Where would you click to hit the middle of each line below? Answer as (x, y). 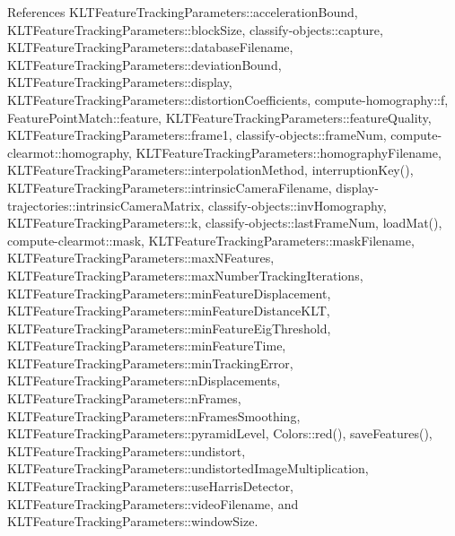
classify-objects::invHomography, (297, 205)
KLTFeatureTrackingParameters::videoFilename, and (153, 503)
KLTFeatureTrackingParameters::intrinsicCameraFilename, (170, 187)
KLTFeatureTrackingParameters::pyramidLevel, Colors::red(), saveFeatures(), (220, 433)
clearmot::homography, (70, 152)
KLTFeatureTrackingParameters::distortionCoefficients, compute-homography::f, (228, 99)
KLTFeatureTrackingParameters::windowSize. (133, 521)
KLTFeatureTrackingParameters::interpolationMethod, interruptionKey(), (210, 170)
